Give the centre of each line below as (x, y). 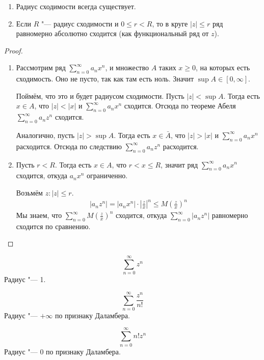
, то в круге (170, 23)
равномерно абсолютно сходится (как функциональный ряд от (112, 33)
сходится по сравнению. (53, 226)
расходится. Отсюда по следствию (69, 146)
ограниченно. (107, 175)
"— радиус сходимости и (80, 23)
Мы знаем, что (39, 215)
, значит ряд (179, 164)
